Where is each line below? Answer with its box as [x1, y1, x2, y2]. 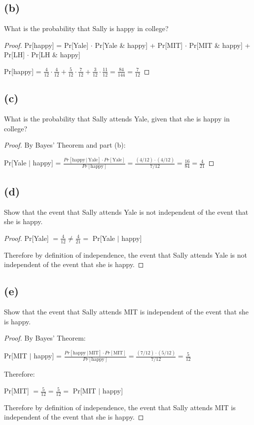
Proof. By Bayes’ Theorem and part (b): [4, 140, 126, 150]
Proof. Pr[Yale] [4, 232, 49, 243]
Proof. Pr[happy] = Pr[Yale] [4, 39, 89, 50]
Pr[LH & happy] [31, 49, 80, 60]
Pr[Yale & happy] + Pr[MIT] [95, 39, 183, 50]
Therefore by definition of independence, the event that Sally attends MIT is [4, 402, 236, 412]
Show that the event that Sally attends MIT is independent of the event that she [4, 307, 249, 317]
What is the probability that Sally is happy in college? [4, 23, 169, 34]
